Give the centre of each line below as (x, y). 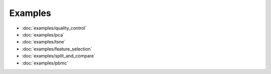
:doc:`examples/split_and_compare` (58, 56)
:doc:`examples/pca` (43, 34)
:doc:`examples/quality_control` (54, 28)
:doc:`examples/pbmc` (45, 63)
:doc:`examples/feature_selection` (57, 49)
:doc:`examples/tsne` (44, 42)
